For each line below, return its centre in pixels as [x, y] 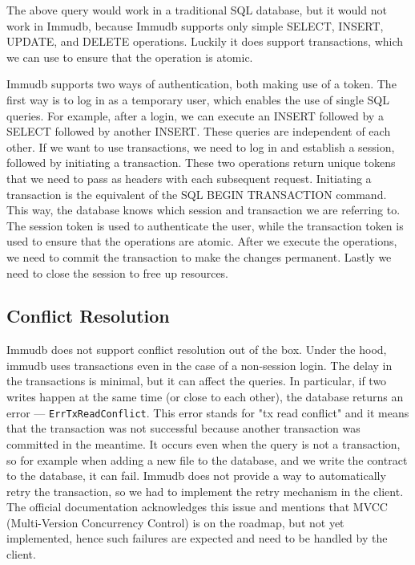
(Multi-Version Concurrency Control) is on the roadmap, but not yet [175, 522]
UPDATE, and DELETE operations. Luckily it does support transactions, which [205, 41]
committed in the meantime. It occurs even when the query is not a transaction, [203, 443]
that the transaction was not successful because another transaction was [183, 428]
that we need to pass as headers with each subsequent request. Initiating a [189, 178]
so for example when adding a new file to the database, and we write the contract [207, 459]
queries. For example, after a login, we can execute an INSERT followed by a [195, 115]
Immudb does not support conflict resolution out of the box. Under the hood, [197, 350]
